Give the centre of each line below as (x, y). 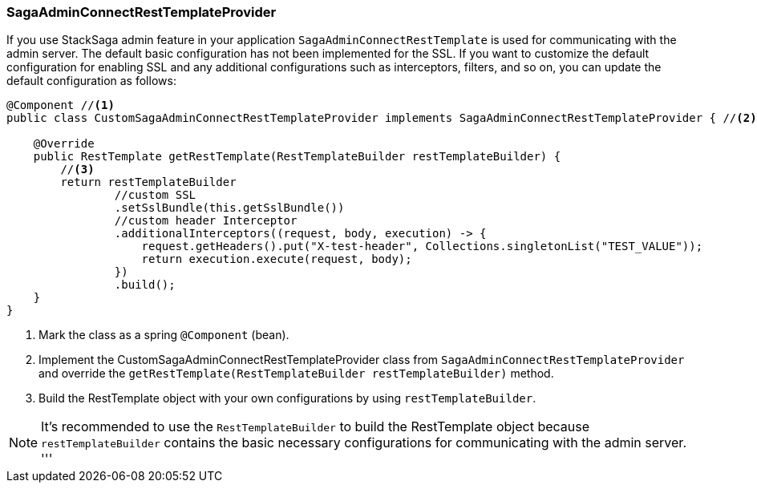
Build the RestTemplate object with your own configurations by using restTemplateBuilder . (287, 398)
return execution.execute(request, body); (277, 259)
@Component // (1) (61, 105)
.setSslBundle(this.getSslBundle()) (229, 208)
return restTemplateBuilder (148, 182)
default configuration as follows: (91, 81)
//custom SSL (155, 195)
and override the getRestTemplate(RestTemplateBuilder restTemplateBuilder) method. (296, 374)
